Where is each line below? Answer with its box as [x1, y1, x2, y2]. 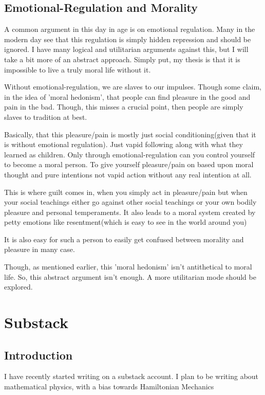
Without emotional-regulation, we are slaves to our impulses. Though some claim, [4, 81, 261, 92]
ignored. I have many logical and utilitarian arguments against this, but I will [4, 44, 249, 55]
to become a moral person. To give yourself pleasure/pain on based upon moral [4, 159, 254, 170]
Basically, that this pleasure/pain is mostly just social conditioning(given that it [4, 129, 256, 139]
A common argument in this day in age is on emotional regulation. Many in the [4, 24, 255, 34]
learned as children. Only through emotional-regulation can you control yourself [4, 149, 255, 159]
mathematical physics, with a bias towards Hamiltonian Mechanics [4, 381, 214, 392]
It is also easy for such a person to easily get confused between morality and [4, 234, 244, 244]
